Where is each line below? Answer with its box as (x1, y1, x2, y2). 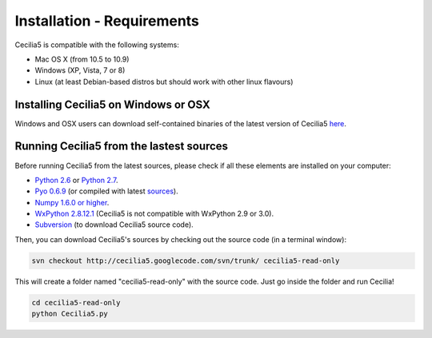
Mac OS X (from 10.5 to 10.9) (34, 54, 130, 64)
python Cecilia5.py (31, 309, 108, 319)
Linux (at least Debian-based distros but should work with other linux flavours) (34, 77, 294, 86)
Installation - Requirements (14, 12, 200, 30)
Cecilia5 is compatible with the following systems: (14, 40, 179, 50)
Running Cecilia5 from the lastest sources (14, 140, 228, 153)
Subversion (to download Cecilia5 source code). (34, 220, 194, 229)
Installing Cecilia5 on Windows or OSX (14, 97, 211, 111)
